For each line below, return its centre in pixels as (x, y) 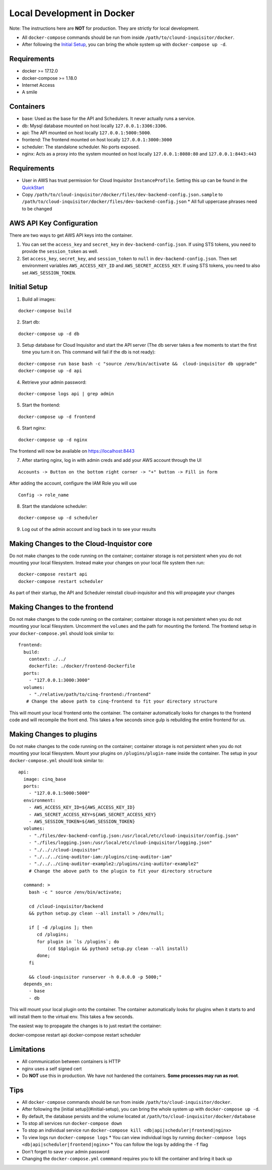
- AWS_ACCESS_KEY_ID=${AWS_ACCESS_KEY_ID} (82, 807)
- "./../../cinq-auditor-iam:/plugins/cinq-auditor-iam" (100, 857)
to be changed (37, 208)
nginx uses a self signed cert (52, 1069)
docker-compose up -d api (50, 371)
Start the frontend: (41, 405)
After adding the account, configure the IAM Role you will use (73, 483)
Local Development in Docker (72, 13)
